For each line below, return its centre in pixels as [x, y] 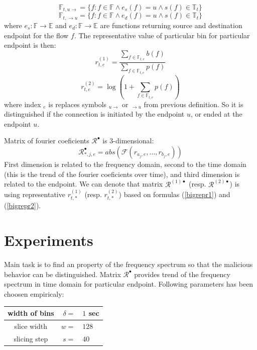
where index [23, 104]
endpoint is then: [30, 45]
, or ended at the [216, 114]
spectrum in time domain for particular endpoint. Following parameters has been [129, 284]
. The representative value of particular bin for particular [162, 35]
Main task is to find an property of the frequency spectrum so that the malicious [128, 264]
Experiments [49, 240]
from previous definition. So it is [194, 104]
